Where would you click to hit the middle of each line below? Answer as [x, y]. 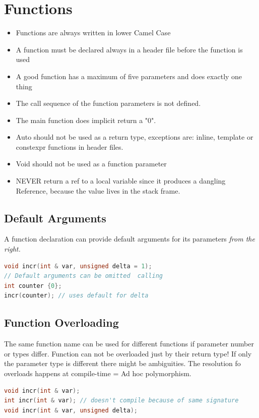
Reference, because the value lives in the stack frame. [98, 190]
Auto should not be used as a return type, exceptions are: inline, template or [135, 137]
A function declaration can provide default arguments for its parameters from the [129, 239]
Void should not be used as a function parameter [91, 164]
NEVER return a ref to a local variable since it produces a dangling [121, 181]
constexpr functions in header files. [70, 146]
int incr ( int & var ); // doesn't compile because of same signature [121, 401]
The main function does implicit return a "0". [86, 120]
